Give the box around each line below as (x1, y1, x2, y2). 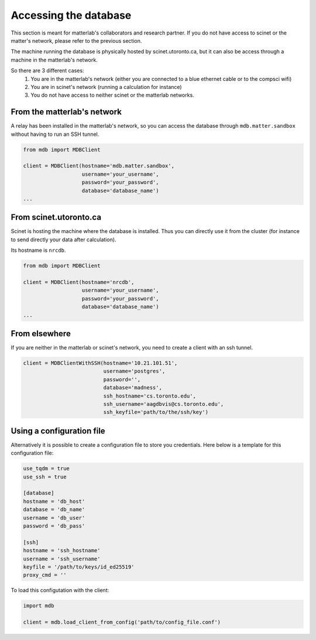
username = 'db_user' (23, 514, 85, 521)
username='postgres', (103, 368, 166, 375)
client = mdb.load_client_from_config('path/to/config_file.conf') (23, 619, 221, 626)
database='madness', (103, 384, 162, 391)
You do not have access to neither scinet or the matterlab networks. (30, 91, 194, 99)
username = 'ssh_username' (23, 555, 101, 562)
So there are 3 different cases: (11, 67, 84, 74)
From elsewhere (11, 328, 71, 338)
